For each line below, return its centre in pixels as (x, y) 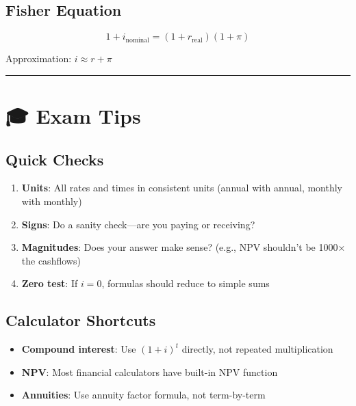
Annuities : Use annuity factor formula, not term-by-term (143, 395)
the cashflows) (51, 260)
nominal (137, 40)
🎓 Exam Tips (73, 115)
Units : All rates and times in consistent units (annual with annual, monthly (182, 188)
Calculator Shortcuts (81, 320)
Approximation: (39, 58)
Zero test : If (50, 283)
